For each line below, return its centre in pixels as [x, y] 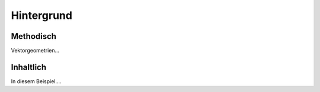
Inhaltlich [29, 67]
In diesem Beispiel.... [36, 81]
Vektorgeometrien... [35, 51]
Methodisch [33, 36]
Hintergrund [41, 15]
